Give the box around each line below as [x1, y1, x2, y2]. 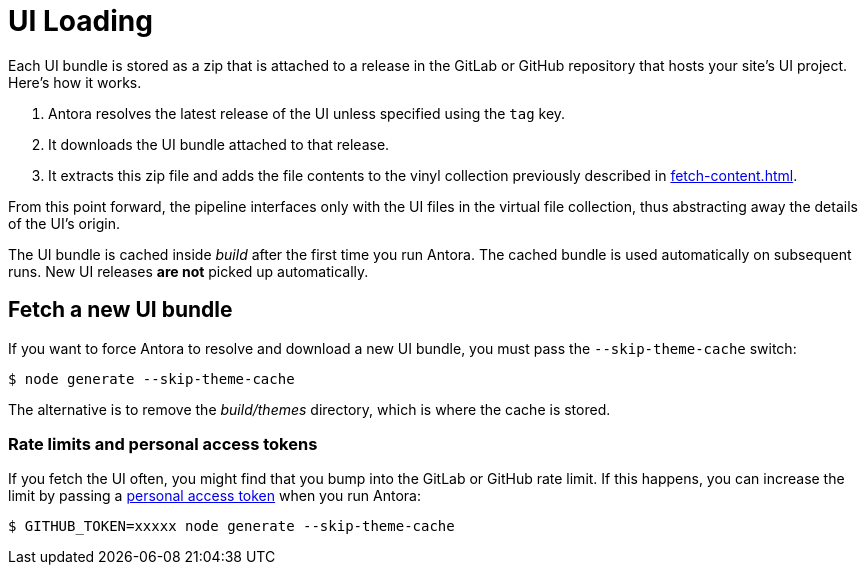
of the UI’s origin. [8, 214, 121, 232]
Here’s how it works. [8, 73, 142, 91]
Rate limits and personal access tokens [8, 433, 318, 454]
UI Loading [8, 4, 153, 38]
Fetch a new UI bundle [8, 297, 233, 323]
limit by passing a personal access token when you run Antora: [8, 487, 421, 505]
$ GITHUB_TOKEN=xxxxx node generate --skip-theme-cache [8, 518, 455, 535]
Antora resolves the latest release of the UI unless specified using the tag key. [48, 104, 566, 122]
